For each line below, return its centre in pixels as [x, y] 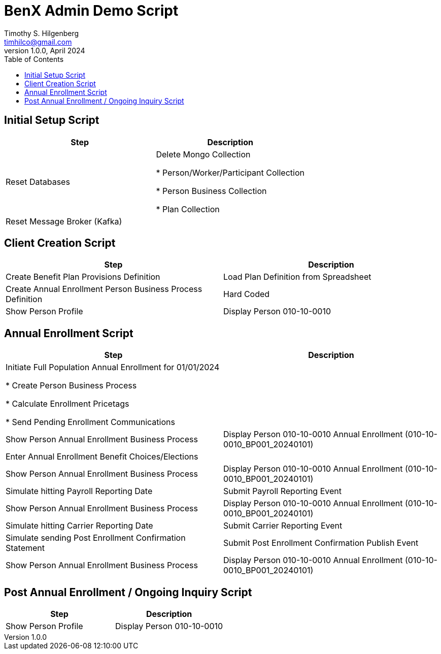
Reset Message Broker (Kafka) [64, 221]
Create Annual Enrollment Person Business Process [104, 289]
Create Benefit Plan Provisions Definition [83, 277]
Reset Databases [38, 182]
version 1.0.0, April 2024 [45, 50]
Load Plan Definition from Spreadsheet [297, 277]
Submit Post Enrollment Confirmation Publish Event [321, 543]
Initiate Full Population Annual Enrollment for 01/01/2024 [113, 367]
